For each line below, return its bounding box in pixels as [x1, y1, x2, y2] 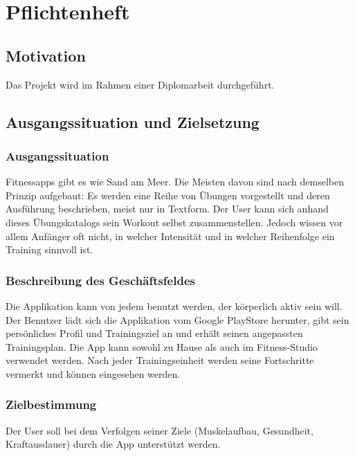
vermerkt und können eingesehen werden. [6, 366, 181, 381]
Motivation [6, 44, 86, 66]
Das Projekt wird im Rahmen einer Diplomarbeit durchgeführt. [6, 77, 275, 91]
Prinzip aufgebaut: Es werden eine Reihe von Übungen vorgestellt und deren [6, 188, 330, 202]
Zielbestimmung [6, 396, 97, 413]
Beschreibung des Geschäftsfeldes [6, 271, 195, 289]
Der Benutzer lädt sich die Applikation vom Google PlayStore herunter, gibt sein [6, 312, 349, 327]
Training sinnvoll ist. [6, 242, 93, 257]
